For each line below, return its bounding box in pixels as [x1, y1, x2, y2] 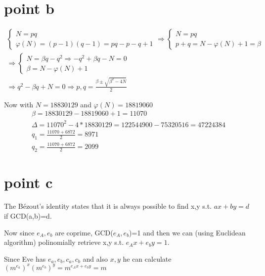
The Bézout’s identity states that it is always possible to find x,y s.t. [4, 201, 212, 211]
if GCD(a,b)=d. [4, 210, 52, 221]
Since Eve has [4, 253, 46, 264]
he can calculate [123, 253, 172, 264]
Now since [4, 227, 35, 237]
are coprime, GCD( [55, 227, 113, 237]
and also [83, 253, 108, 264]
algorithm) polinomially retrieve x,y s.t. [4, 237, 124, 247]
